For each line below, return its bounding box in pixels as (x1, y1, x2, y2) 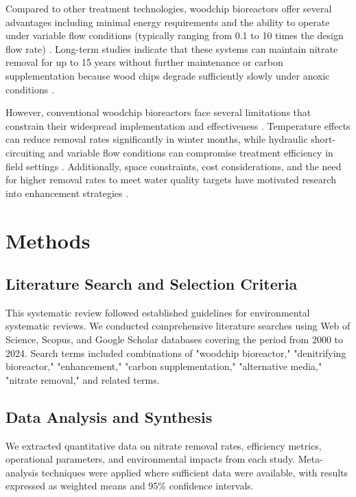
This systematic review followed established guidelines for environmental (5, 305, 310, 319)
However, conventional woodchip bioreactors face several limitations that (5, 105, 311, 119)
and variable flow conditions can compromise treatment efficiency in (48, 145, 333, 159)
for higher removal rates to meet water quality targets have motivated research (5, 172, 336, 187)
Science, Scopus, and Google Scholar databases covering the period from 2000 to (5, 332, 344, 347)
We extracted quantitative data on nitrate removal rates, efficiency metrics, (5, 438, 322, 452)
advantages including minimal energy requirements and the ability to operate (5, 14, 330, 29)
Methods (5, 226, 91, 254)
